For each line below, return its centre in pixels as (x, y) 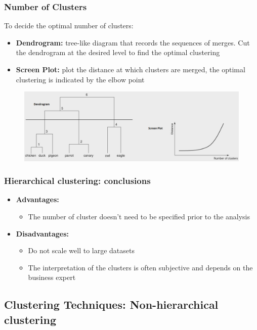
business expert (52, 277)
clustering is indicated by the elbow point (80, 79)
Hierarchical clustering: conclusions (77, 181)
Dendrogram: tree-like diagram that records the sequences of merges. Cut (133, 42)
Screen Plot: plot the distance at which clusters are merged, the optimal (131, 69)
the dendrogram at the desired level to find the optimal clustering (118, 52)
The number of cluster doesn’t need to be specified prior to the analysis (139, 217)
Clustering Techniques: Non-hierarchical (111, 304)
